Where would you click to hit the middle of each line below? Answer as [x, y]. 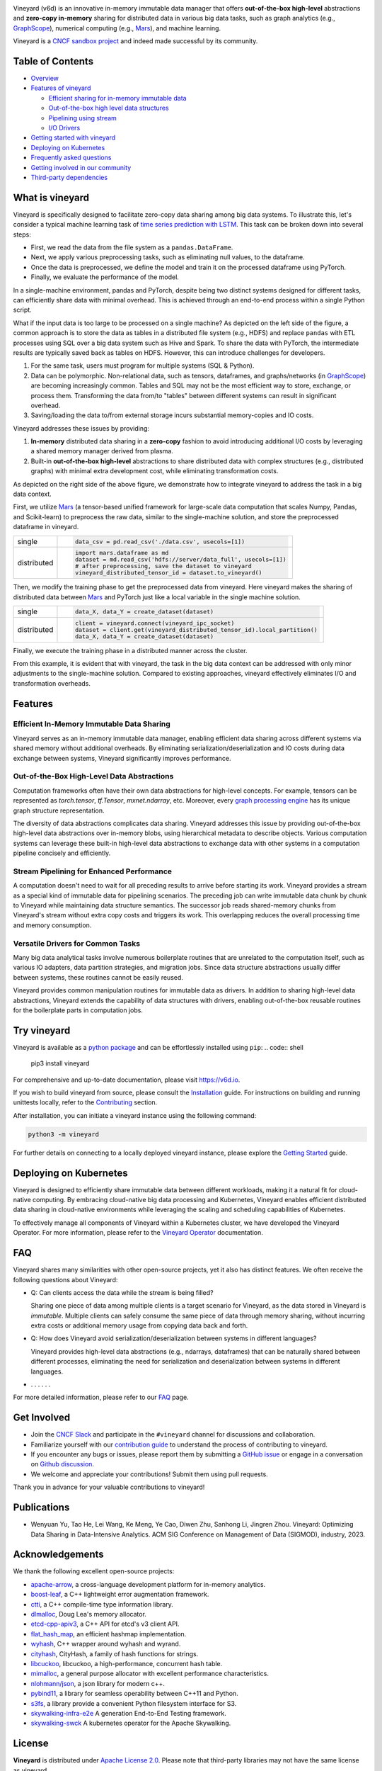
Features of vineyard [61, 88]
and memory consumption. [52, 925]
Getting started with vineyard [73, 137]
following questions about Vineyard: [65, 1279]
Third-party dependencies [69, 177]
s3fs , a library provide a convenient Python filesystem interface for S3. [134, 1703]
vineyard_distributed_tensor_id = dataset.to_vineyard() [168, 573]
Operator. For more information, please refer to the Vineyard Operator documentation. [138, 1233]
